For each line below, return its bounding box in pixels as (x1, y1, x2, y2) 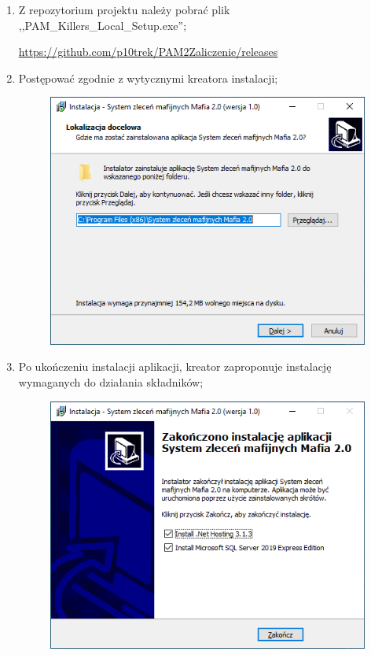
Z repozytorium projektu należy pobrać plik (18, 2, 230, 17)
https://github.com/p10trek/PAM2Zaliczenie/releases (18, 43, 278, 60)
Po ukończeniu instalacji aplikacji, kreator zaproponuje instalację (18, 358, 332, 375)
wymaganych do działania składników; (18, 373, 204, 390)
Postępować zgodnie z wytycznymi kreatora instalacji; (18, 69, 278, 86)
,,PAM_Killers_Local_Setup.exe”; (18, 17, 187, 33)
